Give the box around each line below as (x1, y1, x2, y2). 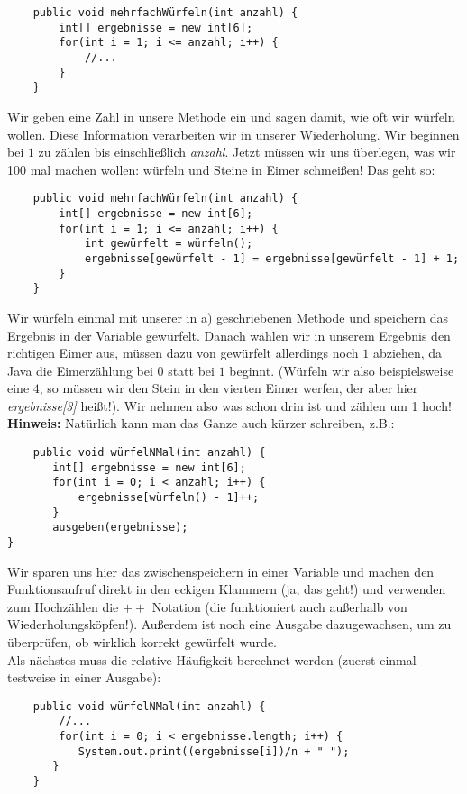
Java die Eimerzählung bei (7, 360, 153, 379)
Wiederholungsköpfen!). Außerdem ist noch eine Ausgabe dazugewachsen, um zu (7, 615, 452, 634)
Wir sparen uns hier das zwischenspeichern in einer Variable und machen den (7, 561, 435, 580)
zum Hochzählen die (7, 597, 119, 616)
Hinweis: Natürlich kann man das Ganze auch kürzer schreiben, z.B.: (7, 414, 395, 433)
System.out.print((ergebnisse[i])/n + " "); (78, 744, 350, 758)
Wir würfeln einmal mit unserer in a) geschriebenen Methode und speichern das (7, 307, 449, 326)
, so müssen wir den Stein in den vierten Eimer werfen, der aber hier (39, 379, 418, 397)
